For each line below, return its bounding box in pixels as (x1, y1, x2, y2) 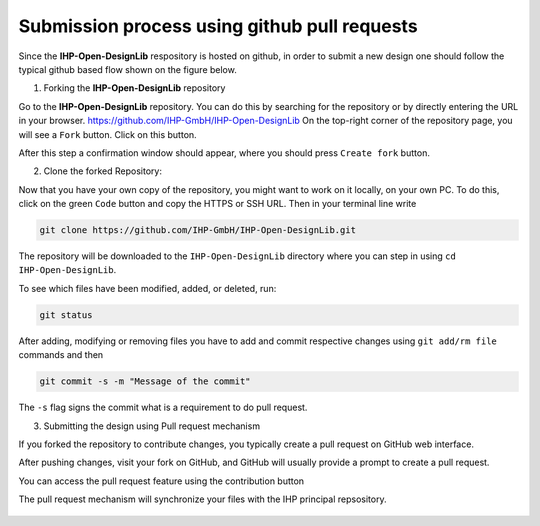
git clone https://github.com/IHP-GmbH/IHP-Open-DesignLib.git (39, 225, 357, 236)
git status (39, 309, 93, 320)
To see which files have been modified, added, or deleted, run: (18, 282, 277, 294)
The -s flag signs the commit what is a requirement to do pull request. (18, 401, 308, 414)
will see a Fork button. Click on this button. (18, 128, 197, 140)
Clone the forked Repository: (43, 165, 162, 177)
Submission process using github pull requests (18, 15, 419, 37)
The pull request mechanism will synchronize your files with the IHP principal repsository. (18, 493, 387, 505)
